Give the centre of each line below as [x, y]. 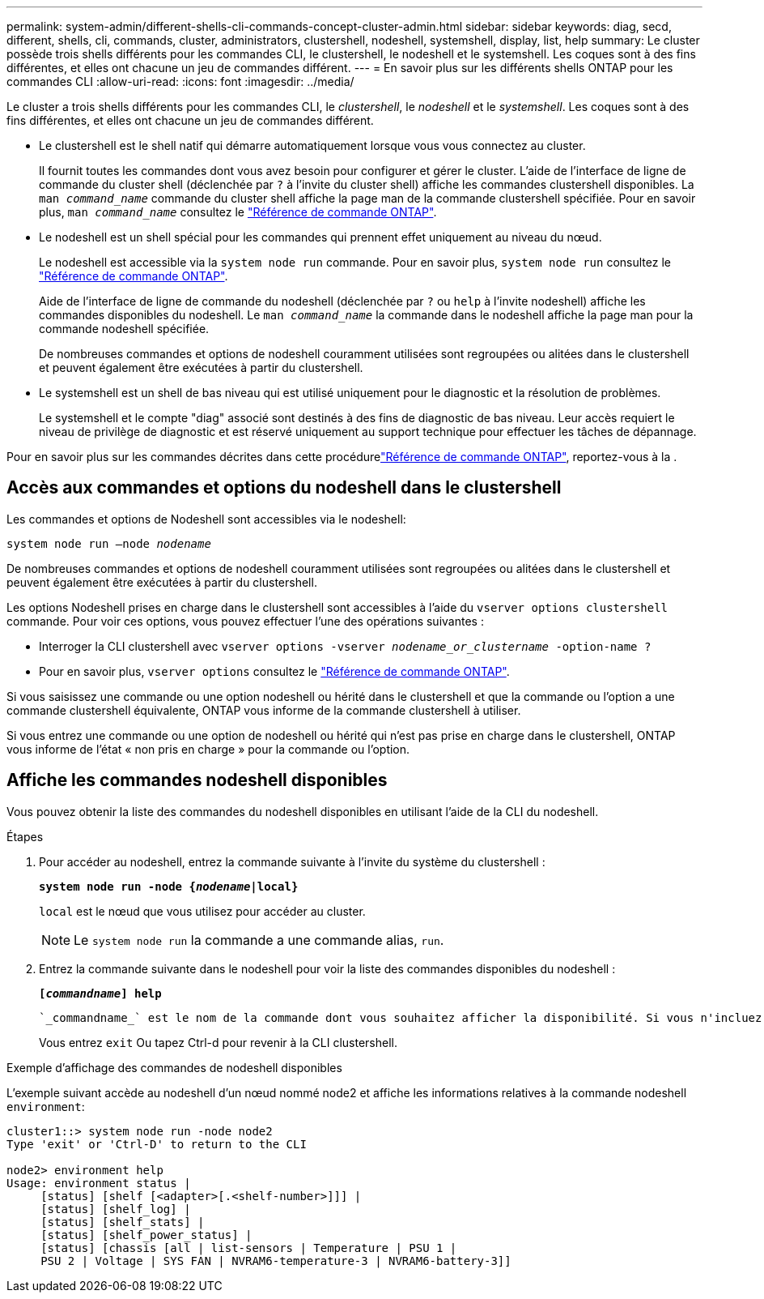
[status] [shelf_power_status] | [146, 1235]
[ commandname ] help [100, 993]
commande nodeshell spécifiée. [124, 329]
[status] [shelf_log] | [116, 1209]
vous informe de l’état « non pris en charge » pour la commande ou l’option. [208, 749]
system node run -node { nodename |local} [169, 886]
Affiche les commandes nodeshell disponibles [197, 780]
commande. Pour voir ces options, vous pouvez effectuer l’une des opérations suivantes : [245, 621]
